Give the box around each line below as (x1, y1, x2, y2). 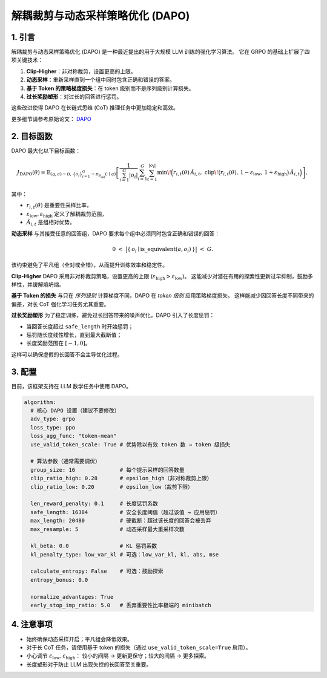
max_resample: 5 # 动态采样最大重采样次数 (30, 526, 185, 532)
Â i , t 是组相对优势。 (26, 218, 75, 227)
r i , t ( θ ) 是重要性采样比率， (26, 201, 92, 210)
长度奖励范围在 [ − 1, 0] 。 (26, 339, 91, 347)
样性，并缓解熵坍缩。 (11, 281, 65, 288)
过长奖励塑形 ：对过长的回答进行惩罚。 (26, 93, 122, 100)
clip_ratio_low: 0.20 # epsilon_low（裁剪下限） (30, 483, 194, 490)
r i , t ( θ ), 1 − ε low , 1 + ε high (220, 169, 288, 177)
